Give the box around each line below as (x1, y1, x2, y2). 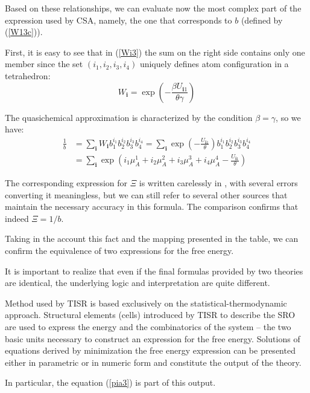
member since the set (5, 57, 83, 70)
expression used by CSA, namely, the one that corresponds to (5, 13, 232, 26)
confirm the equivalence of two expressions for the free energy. (5, 244, 234, 256)
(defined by (241, 13, 283, 26)
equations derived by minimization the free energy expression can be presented (5, 344, 296, 357)
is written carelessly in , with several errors (139, 177, 298, 189)
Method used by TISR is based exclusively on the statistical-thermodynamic (5, 296, 287, 309)
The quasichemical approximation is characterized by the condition (5, 111, 253, 123)
